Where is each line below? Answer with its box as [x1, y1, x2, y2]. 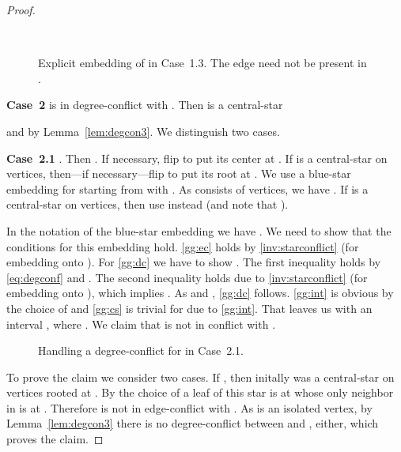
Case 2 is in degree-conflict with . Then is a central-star [6, 96, 283, 113]
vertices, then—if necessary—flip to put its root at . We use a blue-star [6, 165, 351, 182]
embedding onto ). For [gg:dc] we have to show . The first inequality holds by [6, 254, 381, 270]
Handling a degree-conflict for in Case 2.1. [38, 342, 244, 359]
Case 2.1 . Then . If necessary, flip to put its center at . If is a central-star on [6, 149, 388, 166]
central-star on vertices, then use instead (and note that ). [6, 196, 289, 213]
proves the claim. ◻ [6, 431, 104, 447]
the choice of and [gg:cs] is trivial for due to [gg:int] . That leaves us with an [6, 299, 373, 316]
